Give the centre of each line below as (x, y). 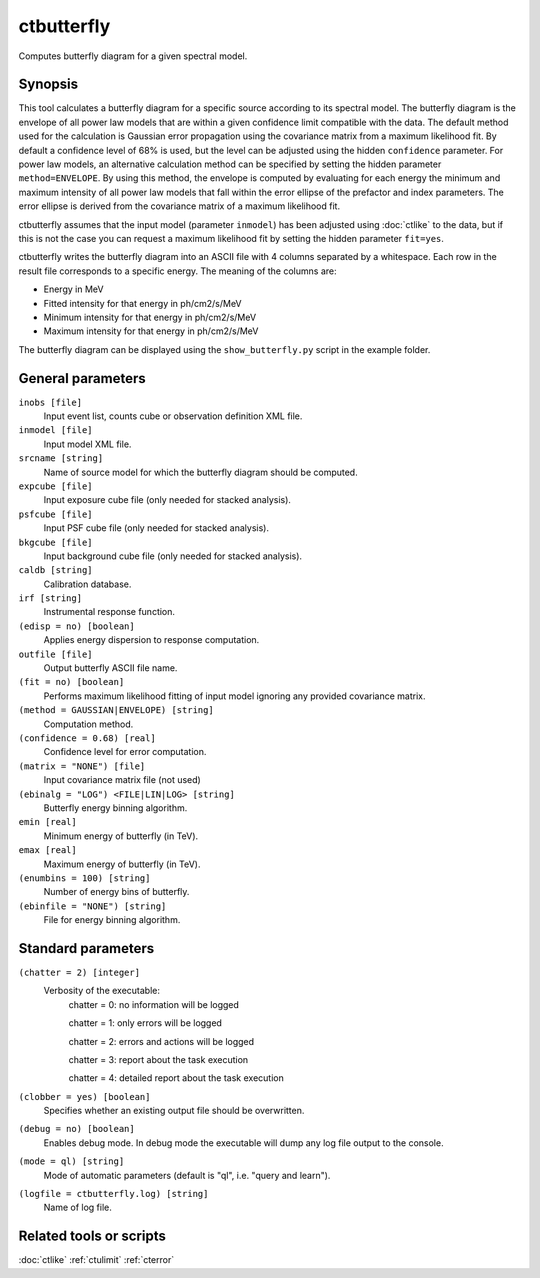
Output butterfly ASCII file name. (110, 668)
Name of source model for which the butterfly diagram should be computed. (201, 472)
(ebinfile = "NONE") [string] (92, 906)
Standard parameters (86, 948)
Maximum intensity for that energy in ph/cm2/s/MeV (151, 331)
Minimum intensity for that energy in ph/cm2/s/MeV (150, 317)
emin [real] (47, 822)
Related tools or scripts (92, 1236)
